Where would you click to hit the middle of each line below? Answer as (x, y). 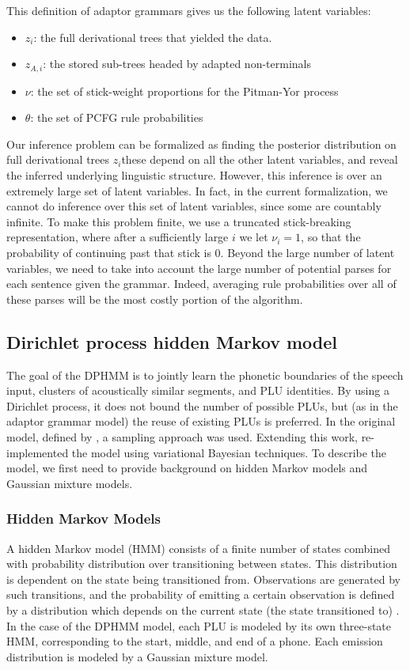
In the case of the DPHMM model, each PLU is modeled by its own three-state (199, 625)
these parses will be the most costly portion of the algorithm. (155, 299)
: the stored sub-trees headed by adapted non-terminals (177, 64)
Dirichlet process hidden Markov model (172, 341)
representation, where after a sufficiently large (118, 237)
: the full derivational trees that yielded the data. (153, 37)
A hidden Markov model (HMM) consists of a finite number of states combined (199, 548)
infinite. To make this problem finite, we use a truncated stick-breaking (179, 221)
